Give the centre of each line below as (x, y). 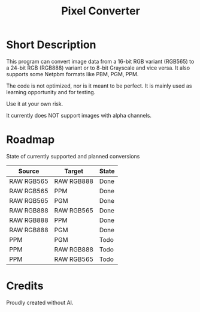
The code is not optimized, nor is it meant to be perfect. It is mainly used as (99, 86)
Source (29, 171)
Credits (25, 286)
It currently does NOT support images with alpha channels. (79, 115)
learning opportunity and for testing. (51, 92)
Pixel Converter (101, 11)
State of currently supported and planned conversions (73, 156)
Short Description (51, 45)
